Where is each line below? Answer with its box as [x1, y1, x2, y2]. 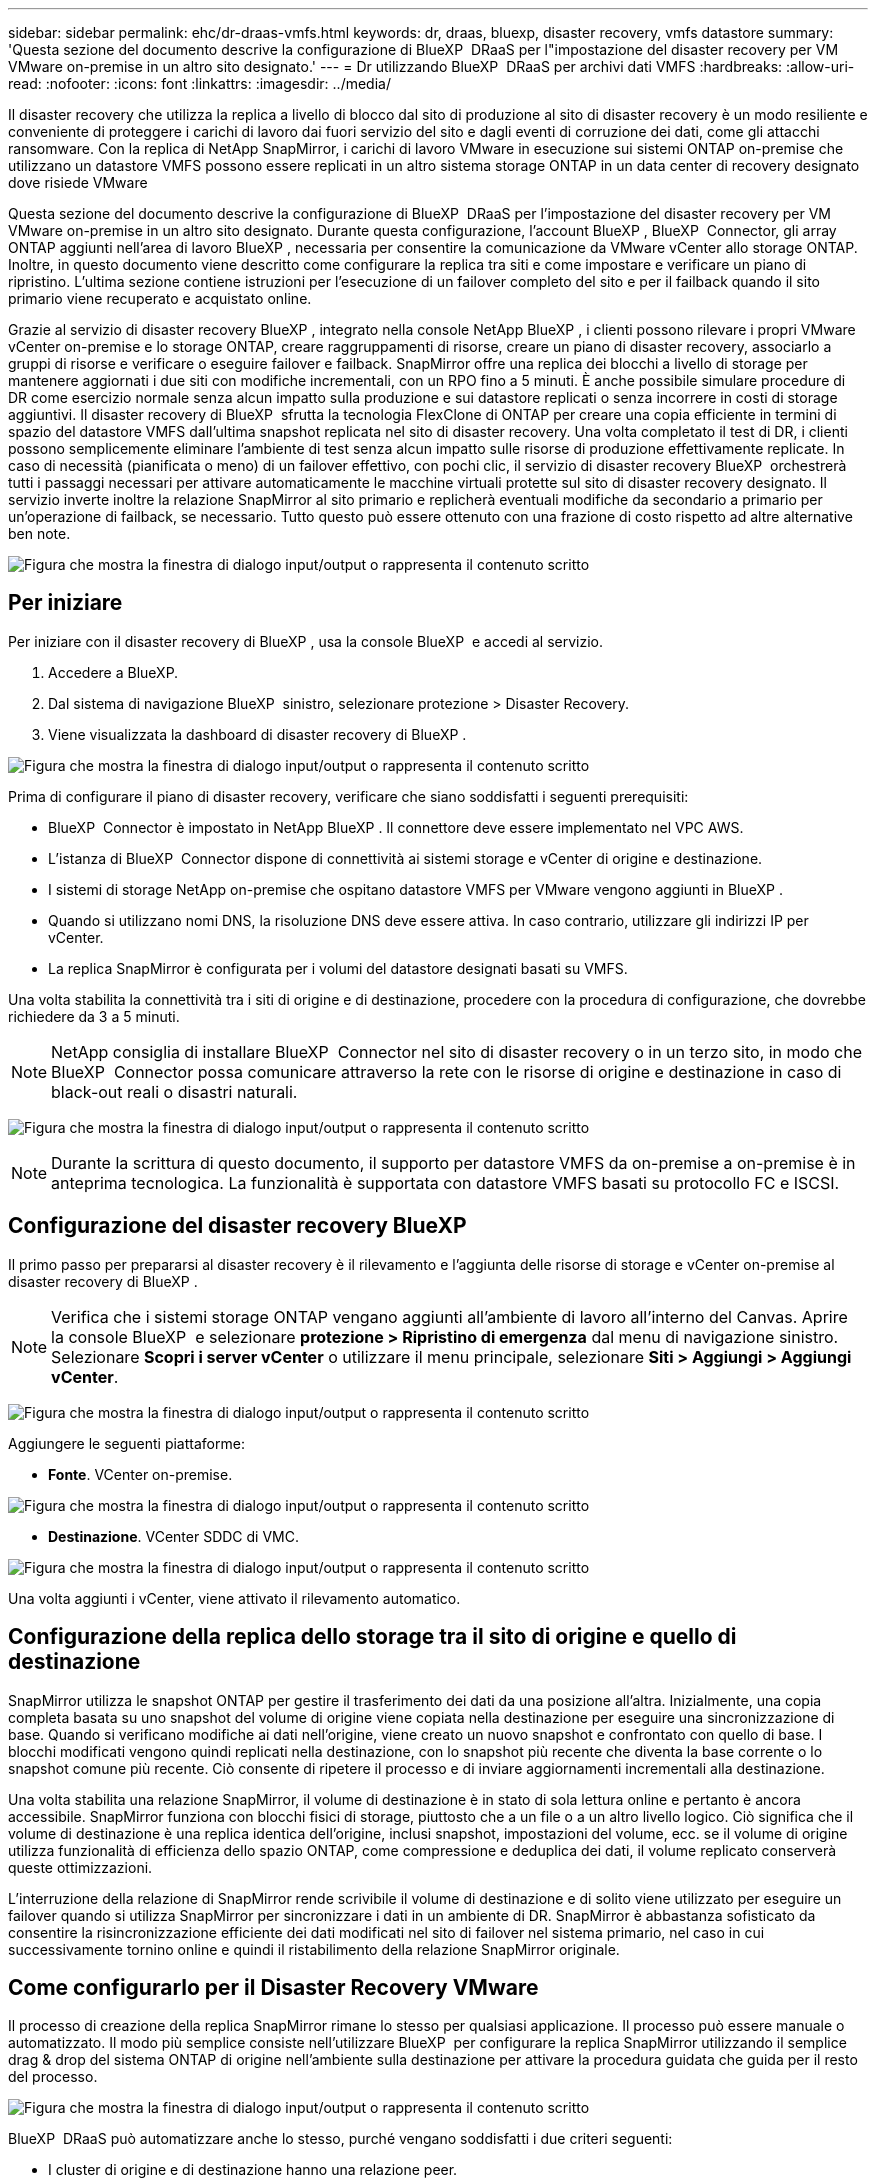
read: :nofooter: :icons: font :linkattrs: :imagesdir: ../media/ [8, 75, 391, 92]
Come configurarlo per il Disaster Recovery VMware [8, 1974, 539, 2000]
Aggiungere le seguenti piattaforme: [8, 1434, 245, 1452]
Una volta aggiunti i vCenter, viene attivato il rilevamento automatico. [8, 1589, 461, 1607]
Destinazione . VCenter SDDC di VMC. [48, 1527, 299, 1545]
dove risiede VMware [8, 174, 148, 191]
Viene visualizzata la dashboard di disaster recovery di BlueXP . [48, 725, 467, 743]
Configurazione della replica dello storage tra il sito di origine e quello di [8, 1624, 737, 1650]
